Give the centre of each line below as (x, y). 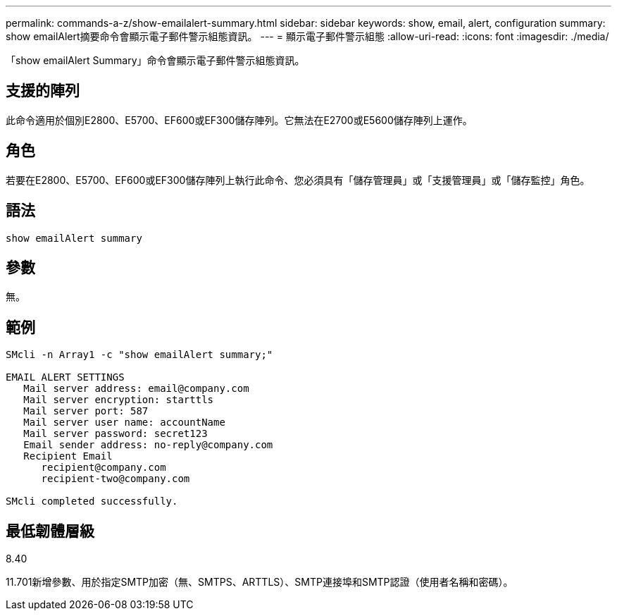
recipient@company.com (104, 468)
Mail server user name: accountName (124, 423)
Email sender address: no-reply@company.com (148, 445)
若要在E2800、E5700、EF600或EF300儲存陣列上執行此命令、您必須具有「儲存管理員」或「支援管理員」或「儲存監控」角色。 (298, 180)
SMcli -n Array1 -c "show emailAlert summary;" (139, 355)
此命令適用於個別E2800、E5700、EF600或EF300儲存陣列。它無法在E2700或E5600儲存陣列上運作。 (239, 120)
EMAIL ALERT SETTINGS (65, 377)
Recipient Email (68, 456)
